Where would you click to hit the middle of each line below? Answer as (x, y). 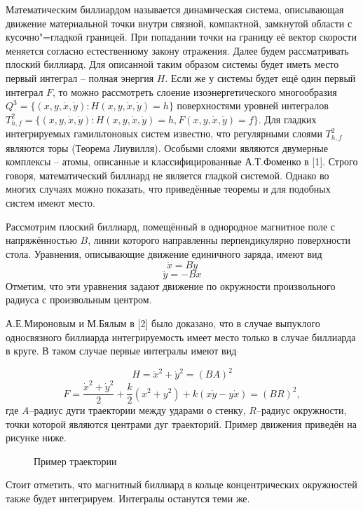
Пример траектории (75, 461)
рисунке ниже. (36, 437)
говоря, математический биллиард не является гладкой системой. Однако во (167, 175)
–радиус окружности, (301, 410)
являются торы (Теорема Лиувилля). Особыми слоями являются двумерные (167, 147)
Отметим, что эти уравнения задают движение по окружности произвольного (171, 285)
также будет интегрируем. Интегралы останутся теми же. (128, 498)
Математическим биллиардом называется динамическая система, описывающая (175, 9)
